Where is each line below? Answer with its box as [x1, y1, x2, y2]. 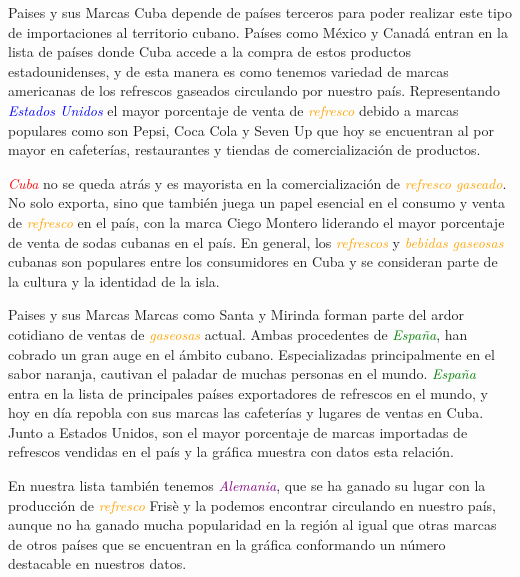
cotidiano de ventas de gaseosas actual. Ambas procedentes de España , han [8, 323, 468, 344]
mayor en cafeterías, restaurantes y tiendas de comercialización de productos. [8, 139, 481, 160]
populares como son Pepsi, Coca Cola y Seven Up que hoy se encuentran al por [8, 119, 494, 140]
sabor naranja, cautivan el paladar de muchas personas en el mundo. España [8, 363, 476, 384]
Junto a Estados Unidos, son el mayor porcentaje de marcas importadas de [8, 421, 468, 442]
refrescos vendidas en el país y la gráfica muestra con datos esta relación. [8, 441, 454, 462]
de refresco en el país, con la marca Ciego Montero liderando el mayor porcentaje [8, 211, 505, 232]
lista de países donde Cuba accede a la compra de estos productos [8, 41, 411, 62]
